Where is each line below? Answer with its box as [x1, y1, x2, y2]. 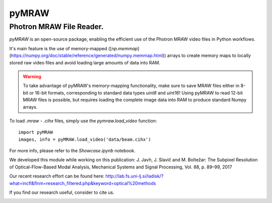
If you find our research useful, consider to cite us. [9, 189, 114, 195]
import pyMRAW [18, 130, 53, 135]
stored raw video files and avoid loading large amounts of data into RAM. [9, 59, 161, 65]
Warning [23, 73, 41, 79]
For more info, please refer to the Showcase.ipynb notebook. [9, 148, 136, 154]
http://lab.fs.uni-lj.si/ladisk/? [105, 173, 164, 179]
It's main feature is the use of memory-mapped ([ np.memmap [9, 45, 138, 51]
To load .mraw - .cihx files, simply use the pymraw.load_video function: [9, 118, 157, 124]
